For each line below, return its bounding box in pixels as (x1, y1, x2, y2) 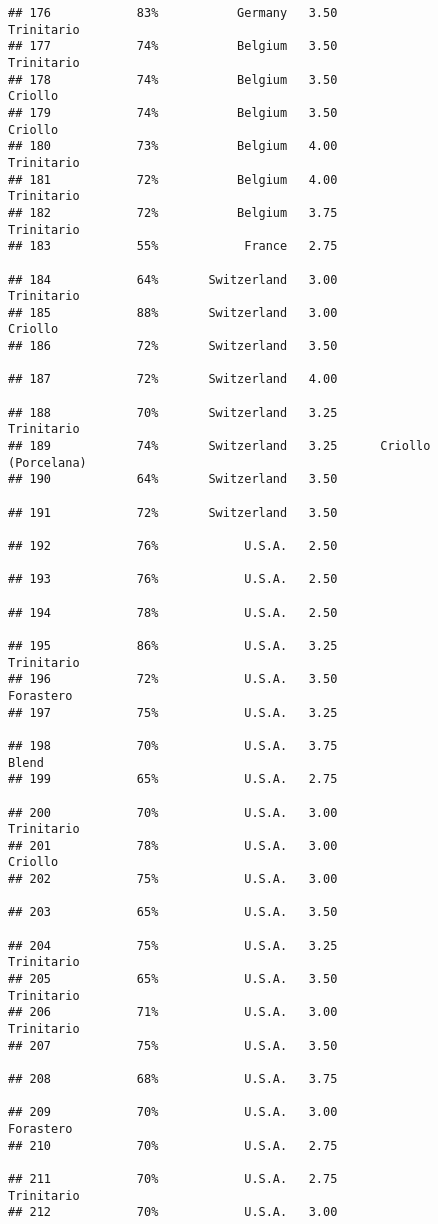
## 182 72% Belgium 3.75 (8, 205, 338, 220)
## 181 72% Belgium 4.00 (8, 172, 338, 187)
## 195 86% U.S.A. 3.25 (8, 638, 338, 653)
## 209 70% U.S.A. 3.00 (8, 1105, 338, 1120)
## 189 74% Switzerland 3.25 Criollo (8, 439, 431, 454)
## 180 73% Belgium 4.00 (8, 139, 338, 154)
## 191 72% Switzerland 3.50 (8, 505, 338, 520)
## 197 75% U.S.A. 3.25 (8, 705, 338, 720)
